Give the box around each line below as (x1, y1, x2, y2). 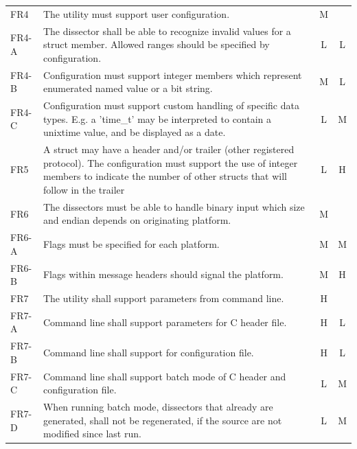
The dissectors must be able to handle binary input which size (43, 199, 305, 214)
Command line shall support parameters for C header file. (43, 314, 287, 329)
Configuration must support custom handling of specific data (43, 98, 299, 113)
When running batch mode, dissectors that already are (43, 400, 273, 414)
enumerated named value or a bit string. (43, 81, 213, 95)
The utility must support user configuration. (43, 6, 230, 21)
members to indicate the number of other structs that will (43, 169, 288, 183)
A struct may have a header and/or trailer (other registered (43, 142, 295, 157)
